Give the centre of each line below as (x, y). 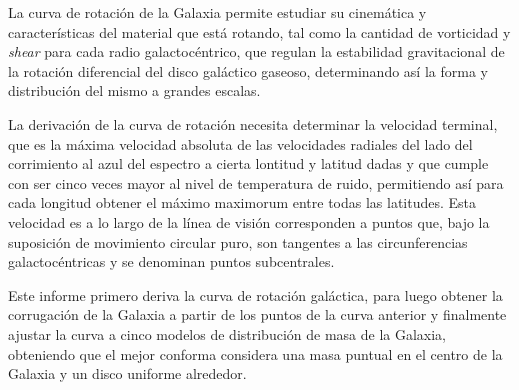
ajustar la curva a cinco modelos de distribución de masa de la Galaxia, (227, 333)
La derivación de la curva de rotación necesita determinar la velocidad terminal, (253, 123)
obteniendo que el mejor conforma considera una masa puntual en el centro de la (255, 353)
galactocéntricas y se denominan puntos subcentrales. (171, 261)
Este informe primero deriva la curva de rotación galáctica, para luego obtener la (255, 294)
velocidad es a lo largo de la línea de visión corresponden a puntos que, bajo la (249, 221)
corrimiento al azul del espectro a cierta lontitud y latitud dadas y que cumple (248, 163)
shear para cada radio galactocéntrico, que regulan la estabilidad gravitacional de (256, 51)
